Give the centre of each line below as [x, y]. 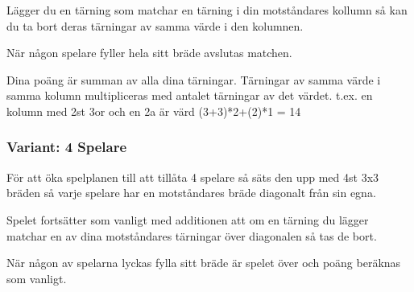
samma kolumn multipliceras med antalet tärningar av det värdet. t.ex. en [190, 95]
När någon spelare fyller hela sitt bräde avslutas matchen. [149, 53]
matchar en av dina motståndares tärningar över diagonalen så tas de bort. [192, 235]
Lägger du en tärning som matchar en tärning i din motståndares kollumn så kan [207, 10]
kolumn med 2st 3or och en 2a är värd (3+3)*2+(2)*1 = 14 [154, 111]
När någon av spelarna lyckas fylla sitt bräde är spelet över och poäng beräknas [204, 263]
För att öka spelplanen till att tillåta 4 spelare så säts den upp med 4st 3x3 [193, 177]
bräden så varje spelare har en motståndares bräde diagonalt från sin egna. [191, 193]
